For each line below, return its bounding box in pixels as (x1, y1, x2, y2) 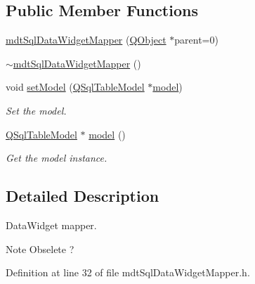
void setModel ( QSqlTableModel (6, 79, 145, 94)
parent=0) (174, 32, 218, 47)
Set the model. (6, 103, 67, 117)
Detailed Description (6, 185, 159, 207)
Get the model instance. (6, 150, 107, 165)
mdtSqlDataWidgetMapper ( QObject (6, 32, 166, 47)
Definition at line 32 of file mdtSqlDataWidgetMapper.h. (6, 265, 250, 280)
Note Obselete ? (6, 241, 74, 256)
